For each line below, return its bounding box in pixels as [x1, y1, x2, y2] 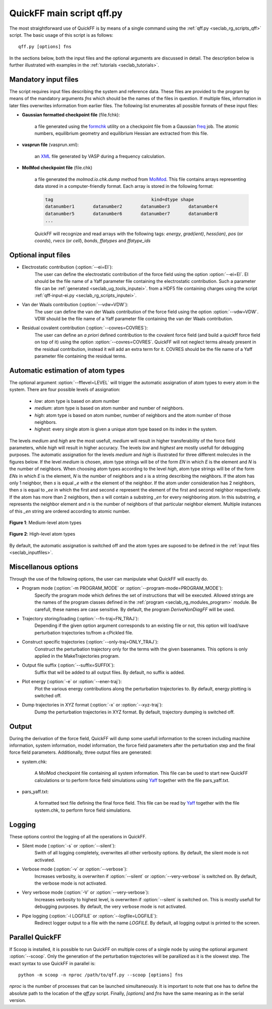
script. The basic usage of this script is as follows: [9, 32, 113, 38]
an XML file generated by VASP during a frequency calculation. [34, 153, 166, 159]
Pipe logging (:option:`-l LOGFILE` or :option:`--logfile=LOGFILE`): [22, 913, 158, 919]
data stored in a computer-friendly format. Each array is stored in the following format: [34, 183, 214, 189]
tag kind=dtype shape [45, 196, 194, 202]
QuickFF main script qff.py [9, 8, 123, 19]
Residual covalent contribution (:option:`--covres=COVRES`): [22, 325, 148, 331]
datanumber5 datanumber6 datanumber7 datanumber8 [45, 210, 218, 217]
